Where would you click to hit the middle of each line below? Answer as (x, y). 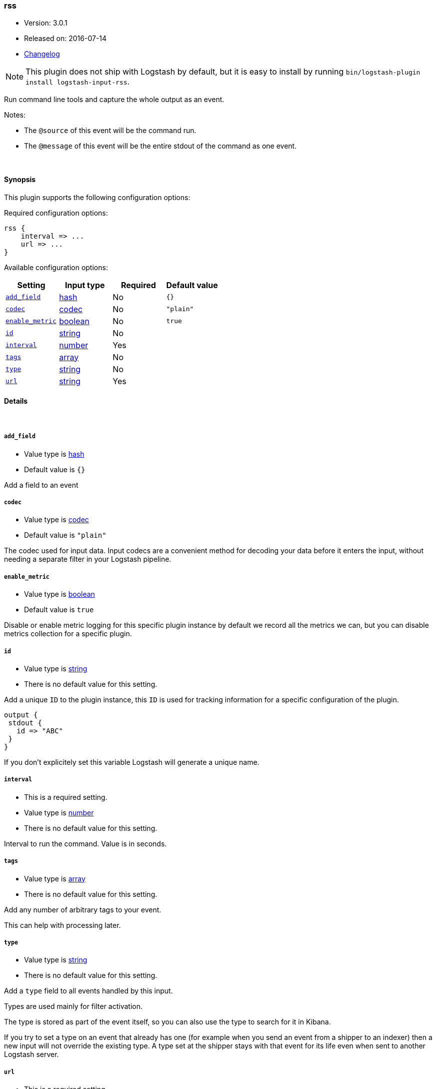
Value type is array (55, 878)
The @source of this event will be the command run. (110, 131)
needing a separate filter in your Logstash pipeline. (88, 559)
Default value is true (59, 610)
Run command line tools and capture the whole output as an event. (114, 100)
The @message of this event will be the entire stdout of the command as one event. (160, 146)
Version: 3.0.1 (46, 23)
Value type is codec (56, 520)
